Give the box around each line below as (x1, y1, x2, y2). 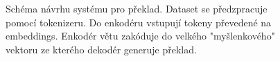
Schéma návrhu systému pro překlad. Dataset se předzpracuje (6, 1, 268, 15)
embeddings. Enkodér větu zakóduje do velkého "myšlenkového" (6, 28, 275, 43)
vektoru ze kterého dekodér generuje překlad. (6, 42, 197, 56)
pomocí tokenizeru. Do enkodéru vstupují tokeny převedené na (6, 15, 272, 29)
